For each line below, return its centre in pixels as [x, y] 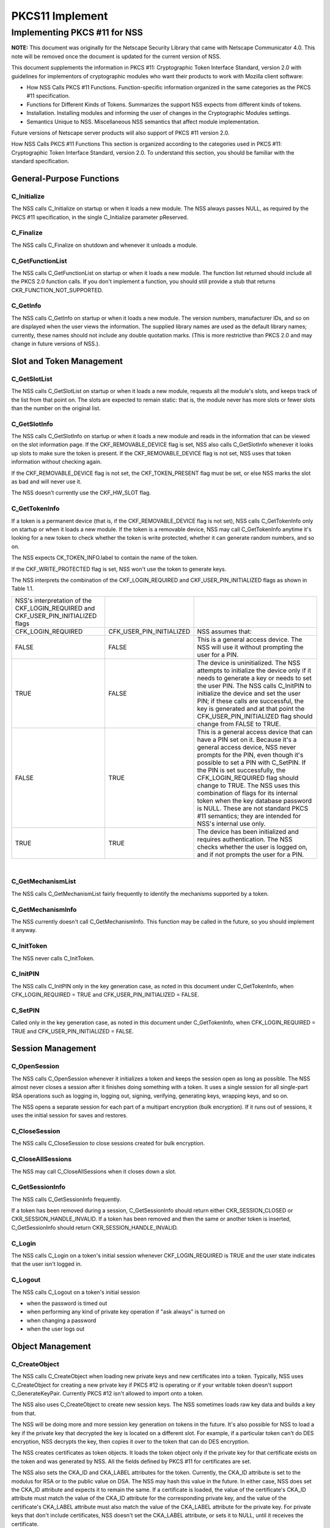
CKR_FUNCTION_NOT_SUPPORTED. [57, 290]
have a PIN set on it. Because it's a [247, 740]
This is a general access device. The [250, 639]
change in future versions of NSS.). [56, 343]
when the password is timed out [67, 1303]
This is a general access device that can [255, 732]
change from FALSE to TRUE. [239, 724]
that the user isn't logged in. [47, 1264]
